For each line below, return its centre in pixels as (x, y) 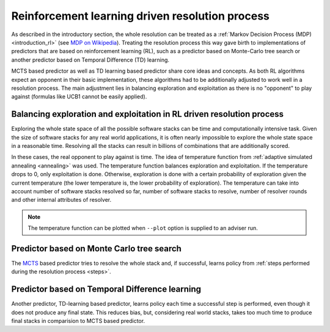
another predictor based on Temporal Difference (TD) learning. (90, 60)
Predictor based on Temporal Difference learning (106, 290)
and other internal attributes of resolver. (61, 200)
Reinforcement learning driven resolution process (141, 16)
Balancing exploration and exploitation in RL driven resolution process (148, 114)
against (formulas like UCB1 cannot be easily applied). (79, 97)
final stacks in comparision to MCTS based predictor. (78, 321)
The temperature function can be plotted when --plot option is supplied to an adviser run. (143, 228)
